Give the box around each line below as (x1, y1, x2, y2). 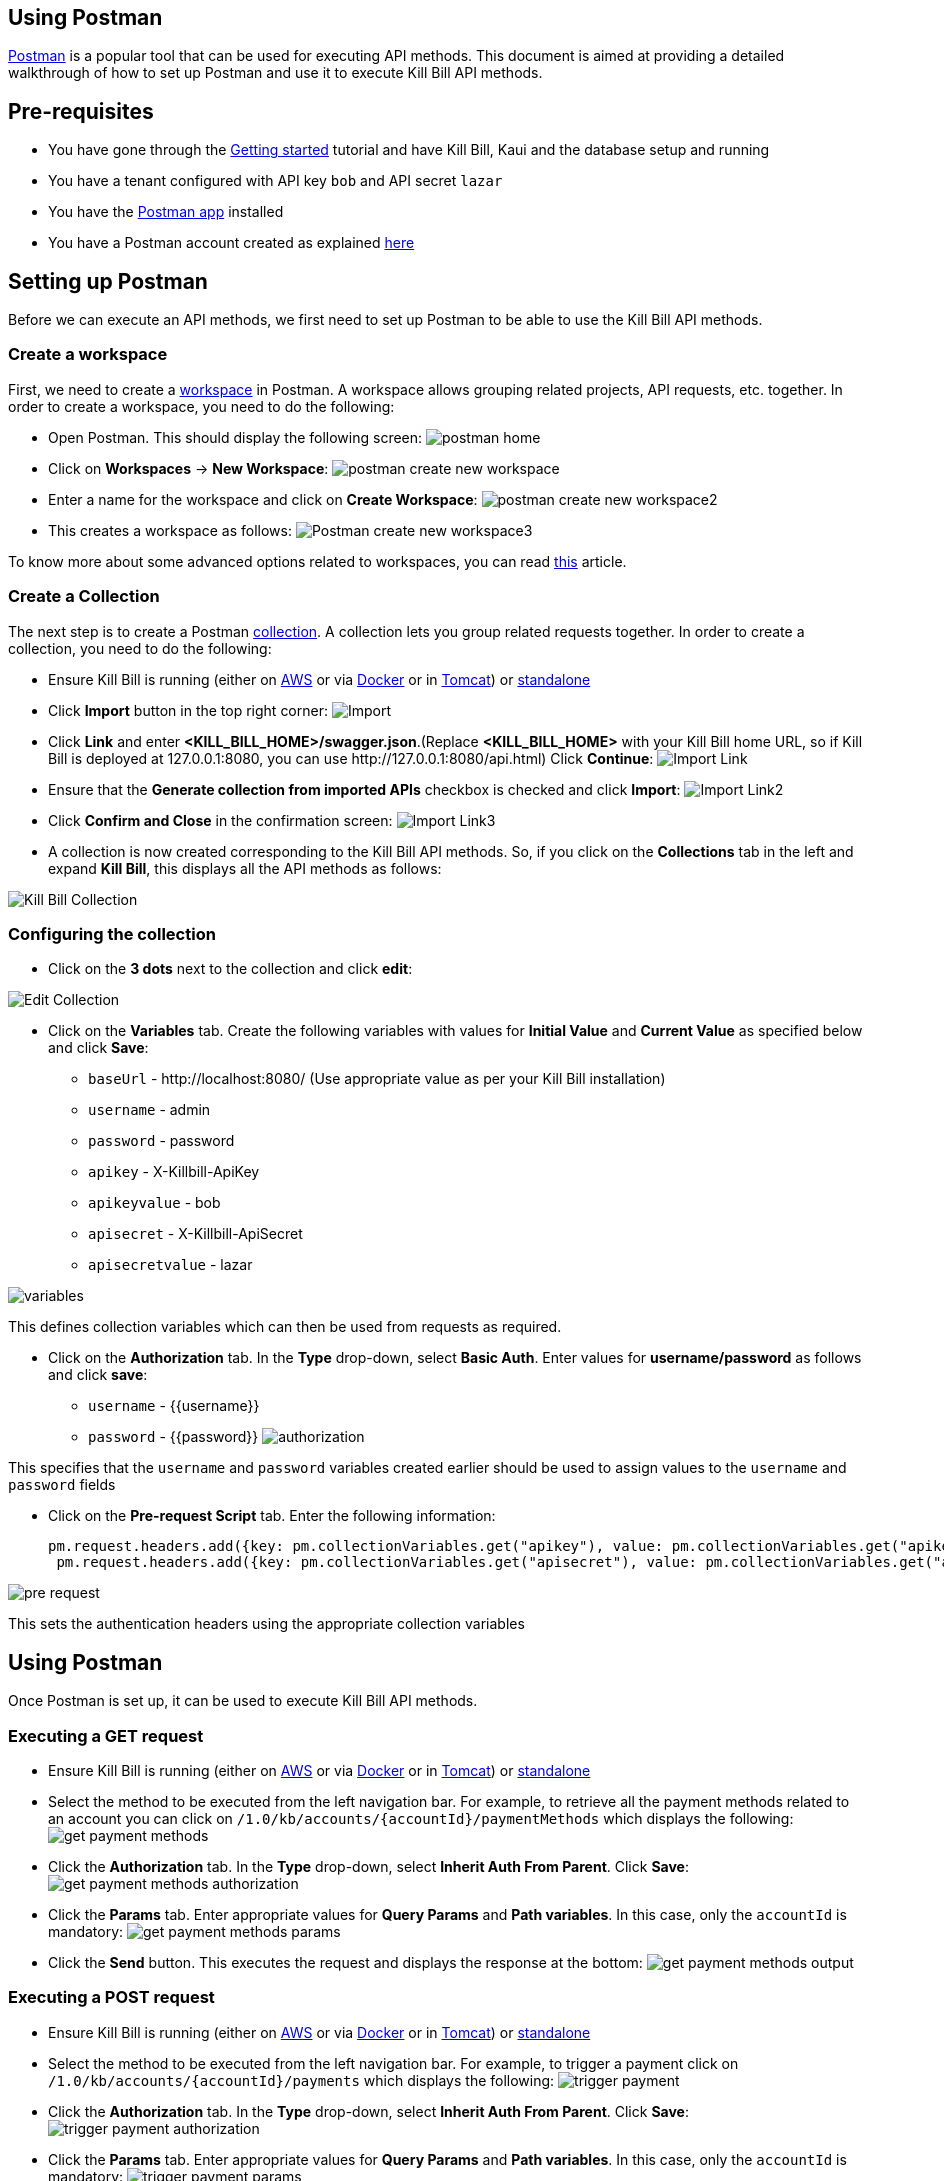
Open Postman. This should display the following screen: (48, 428, 423, 446)
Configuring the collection (8, 923, 216, 944)
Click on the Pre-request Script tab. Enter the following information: (48, 1507, 496, 1525)
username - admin (88, 1101, 211, 1119)
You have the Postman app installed (48, 203, 284, 221)
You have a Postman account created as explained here (48, 234, 415, 252)
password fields (8, 1476, 116, 1494)
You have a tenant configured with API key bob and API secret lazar (48, 172, 503, 190)
